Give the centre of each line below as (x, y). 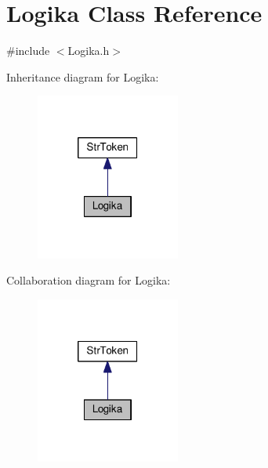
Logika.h (89, 51)
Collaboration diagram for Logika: (89, 280)
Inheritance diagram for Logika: (83, 76)
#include (28, 51)
